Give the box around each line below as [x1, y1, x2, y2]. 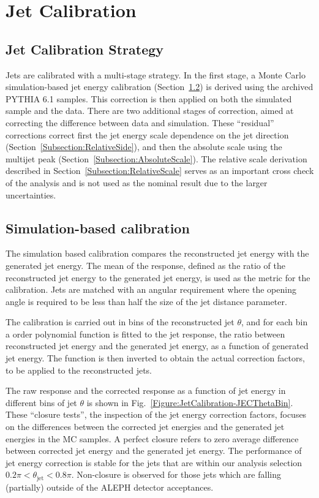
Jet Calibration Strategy [6, 39, 164, 58]
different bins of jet [6, 396, 77, 409]
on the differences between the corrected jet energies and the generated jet [6, 420, 285, 433]
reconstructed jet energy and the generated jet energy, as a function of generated [6, 339, 309, 352]
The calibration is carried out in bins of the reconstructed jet [6, 315, 235, 328]
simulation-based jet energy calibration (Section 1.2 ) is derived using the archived [6, 80, 313, 93]
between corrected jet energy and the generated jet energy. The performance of [6, 444, 302, 457]
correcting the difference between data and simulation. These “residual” [6, 116, 274, 129]
